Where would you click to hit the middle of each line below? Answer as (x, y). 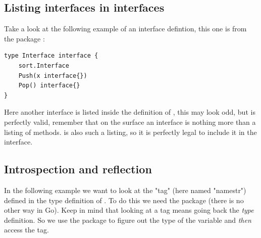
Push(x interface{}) (53, 76)
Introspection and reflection (78, 169)
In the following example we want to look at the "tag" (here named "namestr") (125, 190)
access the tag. (27, 230)
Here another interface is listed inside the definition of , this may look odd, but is (130, 112)
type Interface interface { (51, 56)
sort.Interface (44, 65)
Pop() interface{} (49, 86)
